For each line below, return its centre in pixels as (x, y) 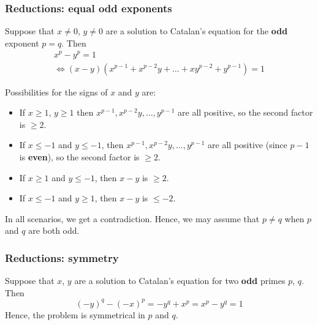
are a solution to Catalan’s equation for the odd (197, 31)
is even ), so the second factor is (79, 156)
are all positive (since (248, 145)
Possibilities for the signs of (56, 92)
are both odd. (54, 230)
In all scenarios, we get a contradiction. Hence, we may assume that (132, 218)
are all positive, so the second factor (245, 112)
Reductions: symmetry (62, 257)
